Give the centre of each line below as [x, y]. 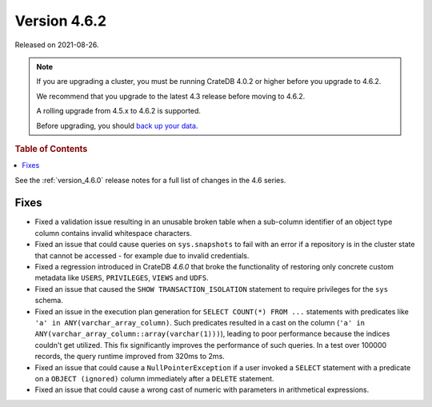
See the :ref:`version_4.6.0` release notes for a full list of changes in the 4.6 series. [150, 180]
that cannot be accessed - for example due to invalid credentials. [142, 255]
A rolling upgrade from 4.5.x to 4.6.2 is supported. [119, 111]
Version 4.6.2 [61, 21]
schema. [49, 301]
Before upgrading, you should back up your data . [117, 126]
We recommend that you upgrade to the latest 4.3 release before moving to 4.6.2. [171, 96]
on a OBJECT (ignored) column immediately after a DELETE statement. [155, 378]
